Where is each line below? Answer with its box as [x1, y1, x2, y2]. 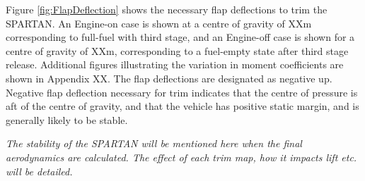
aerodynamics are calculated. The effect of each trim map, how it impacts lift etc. [6, 149, 357, 164]
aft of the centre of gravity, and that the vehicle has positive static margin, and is [6, 99, 359, 113]
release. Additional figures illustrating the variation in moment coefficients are [6, 57, 344, 72]
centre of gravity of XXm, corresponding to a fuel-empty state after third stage [6, 43, 349, 58]
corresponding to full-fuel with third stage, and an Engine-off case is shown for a [6, 30, 355, 44]
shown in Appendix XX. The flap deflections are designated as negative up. [6, 70, 332, 85]
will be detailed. [6, 163, 73, 178]
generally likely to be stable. [6, 112, 128, 127]
